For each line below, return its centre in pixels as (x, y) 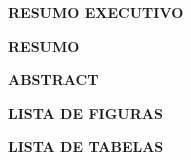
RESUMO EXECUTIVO (96, 12)
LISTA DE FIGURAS (85, 112)
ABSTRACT (53, 79)
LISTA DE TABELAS (86, 146)
